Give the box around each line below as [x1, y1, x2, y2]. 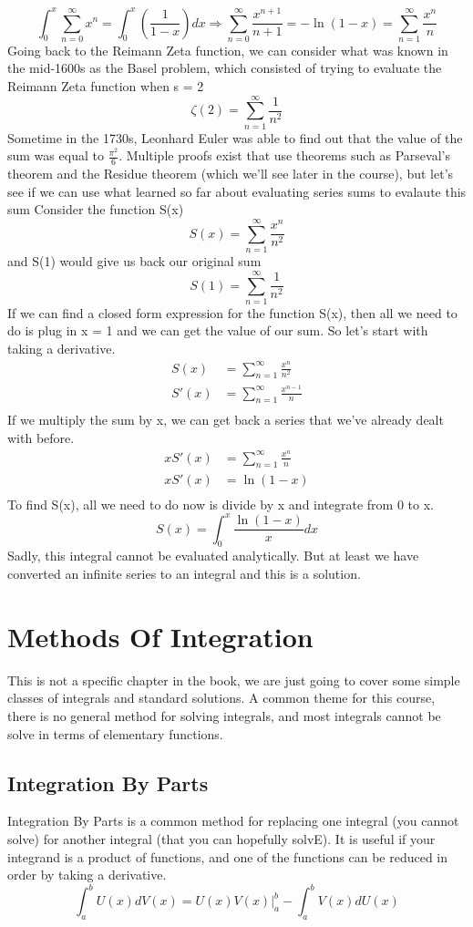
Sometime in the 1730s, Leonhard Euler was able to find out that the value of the [7, 128, 463, 147]
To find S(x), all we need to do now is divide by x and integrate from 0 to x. [7, 494, 434, 513]
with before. [7, 428, 75, 448]
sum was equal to [7, 146, 104, 165]
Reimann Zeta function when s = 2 [7, 77, 204, 96]
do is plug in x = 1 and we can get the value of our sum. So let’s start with [7, 321, 428, 340]
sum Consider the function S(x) [7, 200, 184, 219]
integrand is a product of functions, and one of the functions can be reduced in [7, 847, 448, 866]
